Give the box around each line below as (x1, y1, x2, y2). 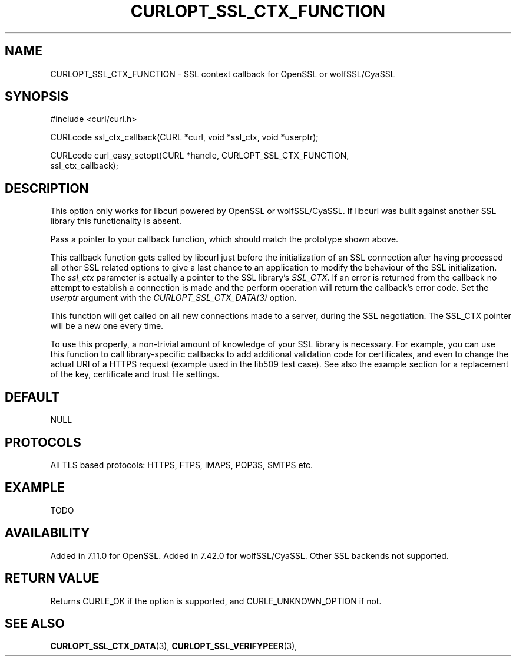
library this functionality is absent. (50, 216, 182, 226)
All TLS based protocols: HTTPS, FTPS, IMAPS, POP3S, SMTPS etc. (50, 459, 313, 470)
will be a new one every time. (50, 321, 164, 331)
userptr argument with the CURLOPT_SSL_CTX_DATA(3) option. (50, 292, 297, 303)
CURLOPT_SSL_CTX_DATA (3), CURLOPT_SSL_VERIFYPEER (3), (50, 641, 297, 652)
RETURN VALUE (5, 571, 100, 586)
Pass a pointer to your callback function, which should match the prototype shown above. (50, 234, 399, 245)
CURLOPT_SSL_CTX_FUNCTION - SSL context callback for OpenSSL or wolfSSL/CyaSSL (50, 68, 395, 79)
